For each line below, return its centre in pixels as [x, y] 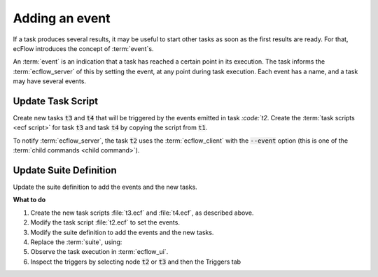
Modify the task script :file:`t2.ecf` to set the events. [105, 222]
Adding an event [62, 18]
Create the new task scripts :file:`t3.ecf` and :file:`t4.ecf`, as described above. [142, 213]
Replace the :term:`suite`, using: [76, 242]
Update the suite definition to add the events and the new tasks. [105, 187]
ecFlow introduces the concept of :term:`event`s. [83, 48]
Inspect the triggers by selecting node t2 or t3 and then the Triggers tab [136, 262]
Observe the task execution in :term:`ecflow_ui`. [99, 252]
